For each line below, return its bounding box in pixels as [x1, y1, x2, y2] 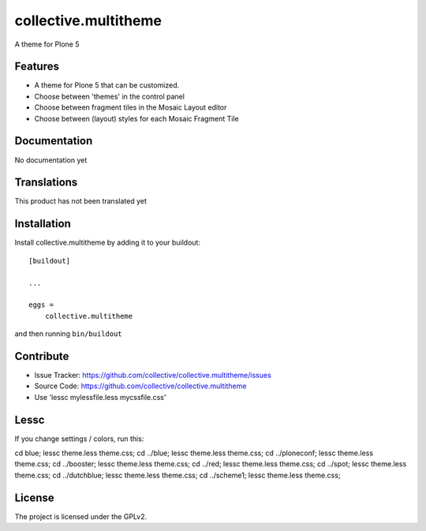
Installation [14, 217, 71, 230]
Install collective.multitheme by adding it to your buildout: [14, 237, 201, 248]
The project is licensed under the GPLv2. [14, 511, 148, 521]
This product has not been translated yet [14, 196, 148, 206]
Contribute [14, 350, 69, 363]
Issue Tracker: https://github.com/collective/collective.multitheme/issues [34, 370, 271, 380]
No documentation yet [14, 155, 88, 165]
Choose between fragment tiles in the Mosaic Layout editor [34, 103, 227, 112]
